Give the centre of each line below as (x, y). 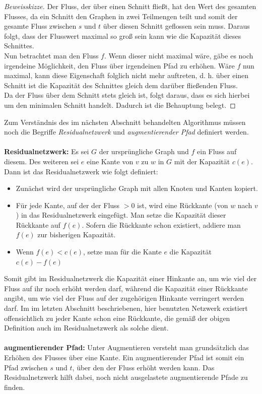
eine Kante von (110, 161)
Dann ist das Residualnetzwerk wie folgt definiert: (81, 171)
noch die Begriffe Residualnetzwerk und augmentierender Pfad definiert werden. (126, 132)
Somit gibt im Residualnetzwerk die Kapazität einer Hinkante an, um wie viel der (130, 278)
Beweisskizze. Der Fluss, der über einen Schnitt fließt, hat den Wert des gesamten (130, 6)
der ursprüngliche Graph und (144, 151)
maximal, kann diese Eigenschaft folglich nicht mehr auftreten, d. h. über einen (126, 75)
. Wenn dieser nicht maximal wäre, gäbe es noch (179, 55)
